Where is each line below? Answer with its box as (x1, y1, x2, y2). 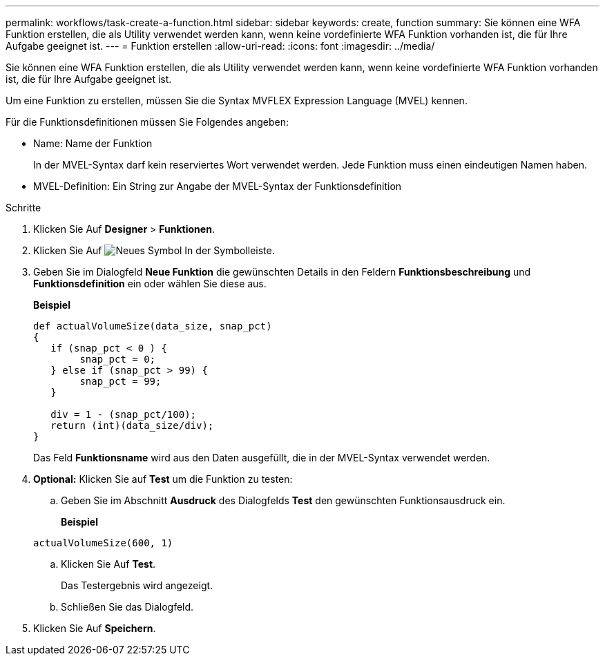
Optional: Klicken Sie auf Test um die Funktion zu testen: (33, 473, 293, 485)
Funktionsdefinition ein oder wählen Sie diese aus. (33, 278, 267, 289)
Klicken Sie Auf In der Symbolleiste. (33, 245, 275, 256)
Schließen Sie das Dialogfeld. (61, 601, 194, 613)
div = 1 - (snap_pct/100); (50, 409, 197, 420)
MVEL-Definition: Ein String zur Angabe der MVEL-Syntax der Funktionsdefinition (33, 180, 402, 192)
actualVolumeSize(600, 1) (33, 537, 173, 548)
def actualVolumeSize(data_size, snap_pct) (33, 320, 272, 332)
